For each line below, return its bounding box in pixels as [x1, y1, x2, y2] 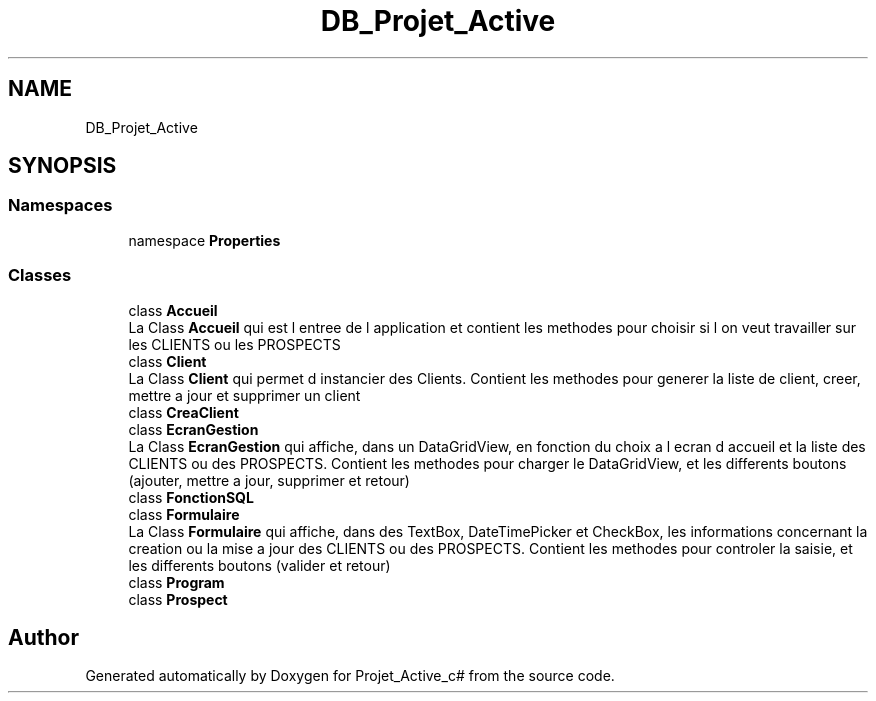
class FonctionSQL [128, 488, 254, 506]
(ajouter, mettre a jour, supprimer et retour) [128, 471, 410, 489]
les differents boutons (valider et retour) [128, 556, 391, 574]
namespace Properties [128, 231, 281, 249]
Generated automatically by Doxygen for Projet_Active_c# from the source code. [85, 667, 615, 685]
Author [8, 624, 79, 650]
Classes [8, 265, 72, 286]
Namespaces [8, 195, 113, 216]
